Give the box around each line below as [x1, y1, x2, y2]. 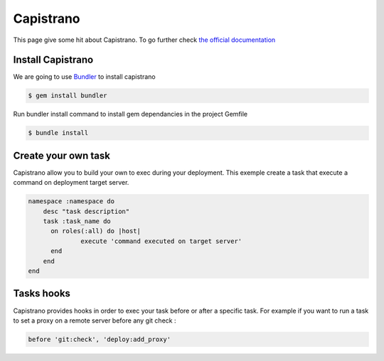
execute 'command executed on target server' [80, 237, 242, 245]
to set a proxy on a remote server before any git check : [13, 316, 176, 325]
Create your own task [13, 149, 110, 161]
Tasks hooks [13, 288, 71, 300]
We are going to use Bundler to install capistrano [13, 72, 156, 81]
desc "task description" [43, 207, 130, 215]
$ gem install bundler [28, 92, 107, 99]
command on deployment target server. [13, 178, 129, 187]
